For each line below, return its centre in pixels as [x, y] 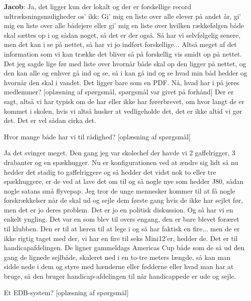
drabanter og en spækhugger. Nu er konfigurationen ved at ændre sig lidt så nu [121, 162]
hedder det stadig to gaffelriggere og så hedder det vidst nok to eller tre [110, 172]
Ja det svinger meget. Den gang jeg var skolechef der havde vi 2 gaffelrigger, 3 [120, 153]
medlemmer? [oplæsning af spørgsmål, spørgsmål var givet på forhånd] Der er [119, 92]
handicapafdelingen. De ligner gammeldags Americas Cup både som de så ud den [124, 248]
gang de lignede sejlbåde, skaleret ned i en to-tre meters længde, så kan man [117, 257]
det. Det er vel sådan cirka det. [50, 120]
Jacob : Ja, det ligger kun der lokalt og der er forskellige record [98, 6]
